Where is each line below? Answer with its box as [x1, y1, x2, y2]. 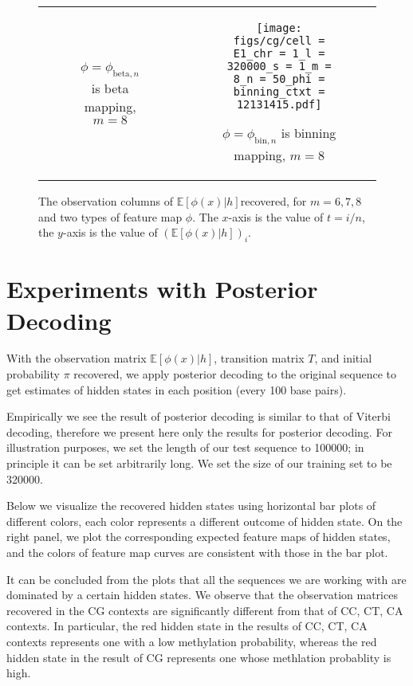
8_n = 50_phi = [233, 73, 325, 85]
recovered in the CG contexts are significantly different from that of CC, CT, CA [6, 602, 403, 618]
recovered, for [240, 193, 307, 210]
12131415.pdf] [236, 98, 322, 111]
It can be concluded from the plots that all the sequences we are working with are [6, 570, 407, 587]
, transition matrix [214, 350, 305, 367]
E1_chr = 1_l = [233, 47, 325, 60]
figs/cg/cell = [233, 34, 325, 47]
